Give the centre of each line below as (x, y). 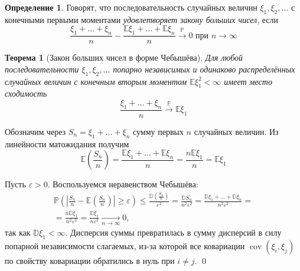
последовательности (42, 69)
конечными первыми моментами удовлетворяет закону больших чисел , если (142, 19)
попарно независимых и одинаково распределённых (204, 69)
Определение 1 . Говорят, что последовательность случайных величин (131, 7)
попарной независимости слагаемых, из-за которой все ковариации (125, 245)
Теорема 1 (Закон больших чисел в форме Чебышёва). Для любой (124, 57)
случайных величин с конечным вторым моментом (96, 81)
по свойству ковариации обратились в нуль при (90, 260)
